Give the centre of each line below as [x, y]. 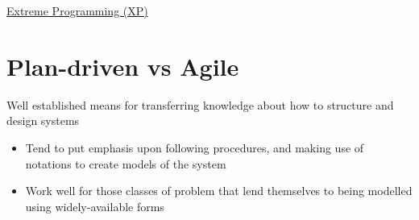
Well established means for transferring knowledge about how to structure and [200, 104]
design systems [43, 120]
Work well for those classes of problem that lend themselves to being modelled [219, 191]
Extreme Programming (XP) [77, 10]
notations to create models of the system [126, 163]
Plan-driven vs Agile [123, 66]
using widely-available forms [95, 206]
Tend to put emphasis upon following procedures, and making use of [195, 147]
